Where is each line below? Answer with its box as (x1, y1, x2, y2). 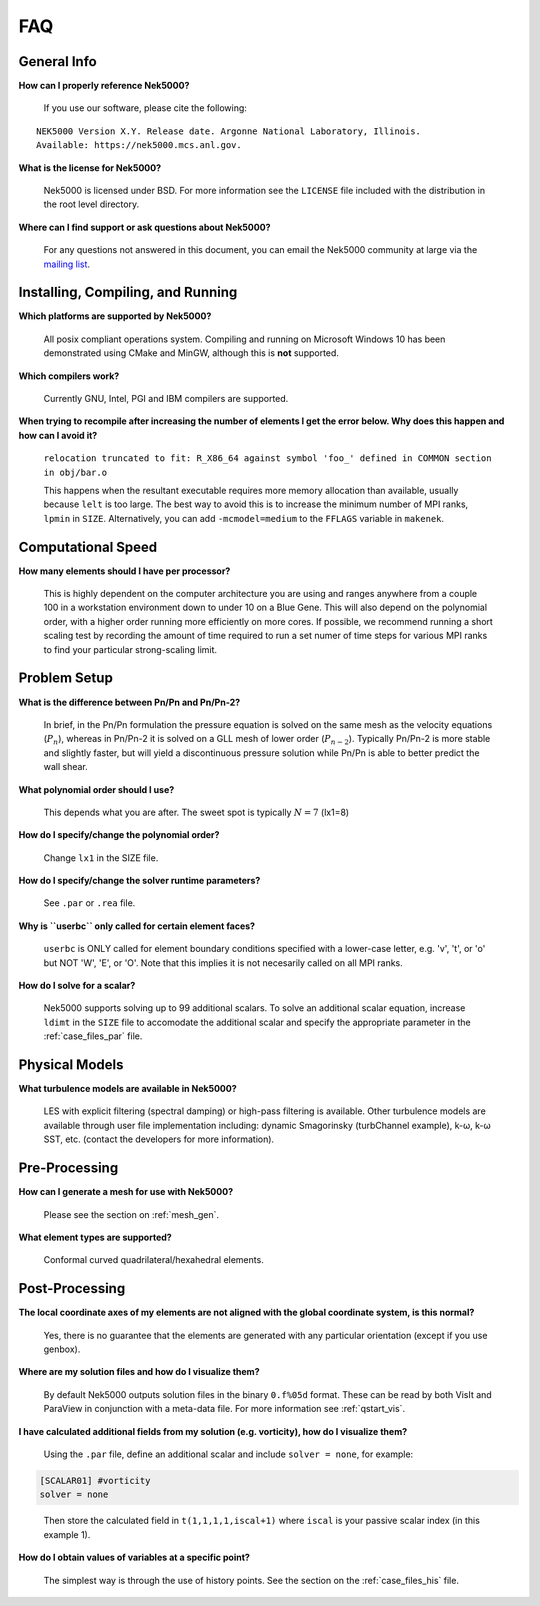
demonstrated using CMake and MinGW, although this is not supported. (43, 347, 340, 359)
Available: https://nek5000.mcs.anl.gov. (36, 140, 242, 151)
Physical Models (18, 1056, 124, 1073)
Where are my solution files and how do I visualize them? (18, 1366, 260, 1378)
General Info (18, 53, 97, 70)
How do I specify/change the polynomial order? (18, 829, 220, 841)
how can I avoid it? (18, 429, 98, 441)
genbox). (43, 1343, 81, 1355)
